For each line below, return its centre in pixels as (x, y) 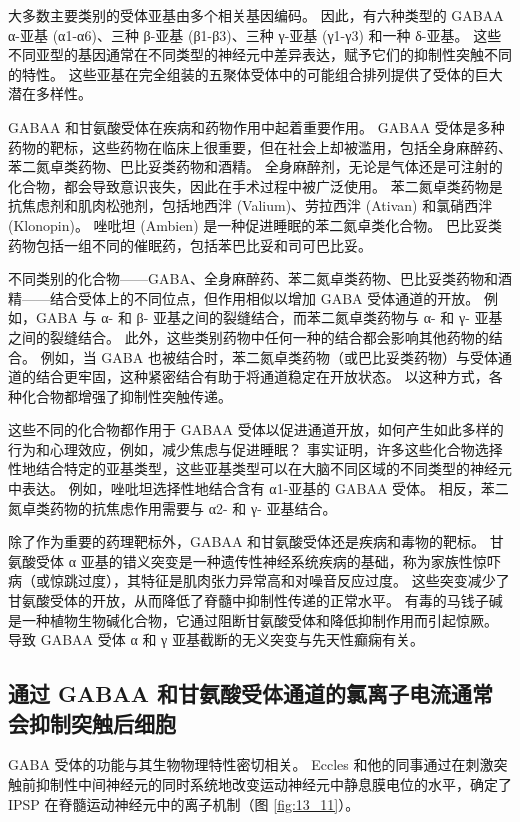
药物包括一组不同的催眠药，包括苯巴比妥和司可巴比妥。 (190, 244)
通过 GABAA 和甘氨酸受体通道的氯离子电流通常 (250, 693)
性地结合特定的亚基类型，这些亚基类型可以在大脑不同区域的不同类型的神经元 (260, 468)
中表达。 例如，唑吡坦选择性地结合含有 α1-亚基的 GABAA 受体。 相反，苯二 (258, 488)
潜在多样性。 (50, 93)
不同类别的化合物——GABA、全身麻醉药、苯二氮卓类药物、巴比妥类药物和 (253, 278)
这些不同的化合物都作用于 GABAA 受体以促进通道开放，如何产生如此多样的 (256, 429)
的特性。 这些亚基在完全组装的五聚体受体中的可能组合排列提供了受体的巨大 (255, 73)
